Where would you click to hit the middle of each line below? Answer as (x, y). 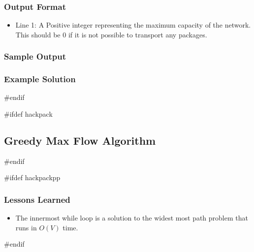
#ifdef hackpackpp (32, 177)
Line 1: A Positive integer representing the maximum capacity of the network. (133, 25)
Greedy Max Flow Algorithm (80, 141)
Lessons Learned (37, 199)
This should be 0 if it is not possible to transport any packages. (111, 34)
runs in (26, 227)
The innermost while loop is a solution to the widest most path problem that (132, 218)
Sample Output (35, 56)
